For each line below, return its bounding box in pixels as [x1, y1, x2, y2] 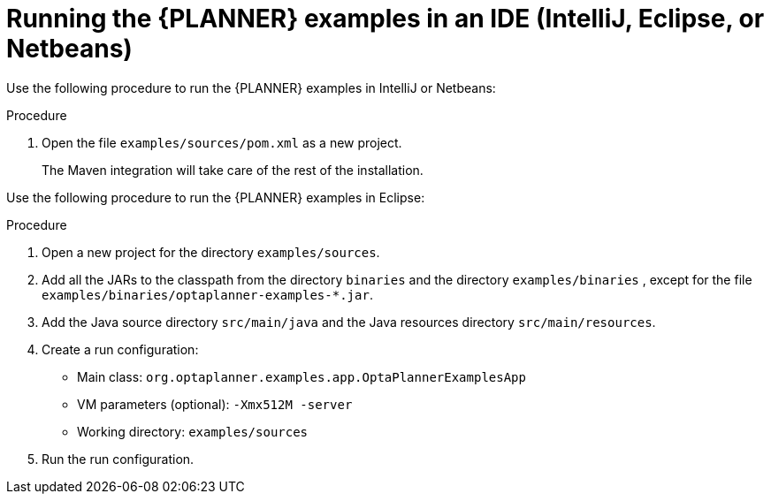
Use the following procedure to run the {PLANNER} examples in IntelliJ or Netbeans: [6, 80, 496, 95]
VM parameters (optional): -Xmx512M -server [77, 396, 353, 412]
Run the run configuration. [42, 451, 195, 467]
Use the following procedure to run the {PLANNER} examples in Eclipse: [6, 189, 425, 205]
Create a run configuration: [42, 341, 199, 357]
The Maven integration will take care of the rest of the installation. [42, 162, 424, 178]
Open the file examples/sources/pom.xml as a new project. [42, 134, 402, 150]
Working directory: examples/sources [77, 423, 309, 439]
